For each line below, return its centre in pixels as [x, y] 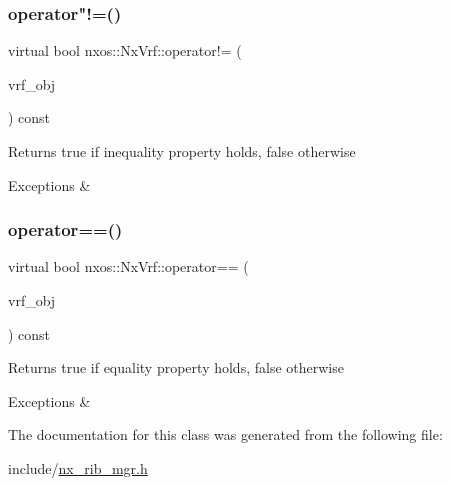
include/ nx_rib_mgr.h [78, 467]
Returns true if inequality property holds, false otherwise [182, 151]
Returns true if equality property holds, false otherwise [176, 367]
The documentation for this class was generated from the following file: [225, 434]
